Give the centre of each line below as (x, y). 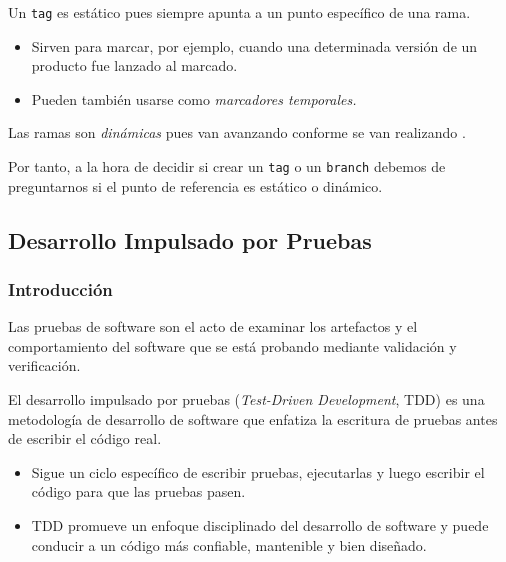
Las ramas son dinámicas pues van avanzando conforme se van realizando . (237, 132)
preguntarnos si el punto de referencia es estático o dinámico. (195, 185)
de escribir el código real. (85, 438)
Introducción (60, 288)
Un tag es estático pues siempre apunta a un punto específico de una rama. (239, 12)
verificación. (44, 365)
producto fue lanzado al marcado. (134, 65)
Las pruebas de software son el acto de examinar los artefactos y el (213, 326)
